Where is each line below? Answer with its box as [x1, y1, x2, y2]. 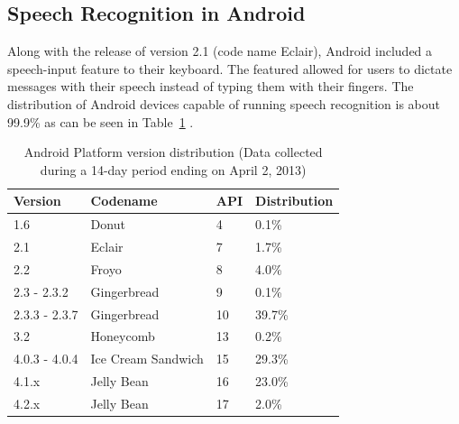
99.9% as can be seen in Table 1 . [7, 112, 194, 131]
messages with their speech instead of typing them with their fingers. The [7, 77, 414, 96]
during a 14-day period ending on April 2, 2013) [40, 160, 307, 179]
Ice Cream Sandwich [90, 349, 204, 368]
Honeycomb [90, 327, 155, 346]
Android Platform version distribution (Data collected [23, 143, 323, 161]
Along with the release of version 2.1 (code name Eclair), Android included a [7, 41, 433, 60]
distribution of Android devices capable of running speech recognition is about [7, 94, 441, 113]
